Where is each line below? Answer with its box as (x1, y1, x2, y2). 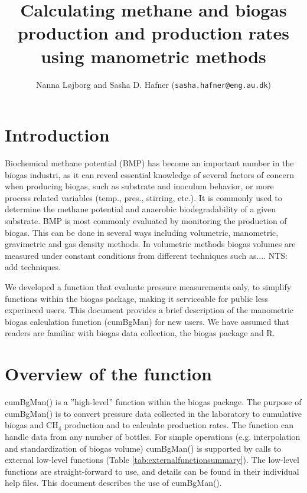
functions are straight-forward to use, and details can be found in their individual (5, 465, 299, 477)
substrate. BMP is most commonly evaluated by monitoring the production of (5, 215, 287, 227)
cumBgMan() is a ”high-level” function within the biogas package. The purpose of (5, 396, 302, 408)
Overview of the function (5, 361, 212, 386)
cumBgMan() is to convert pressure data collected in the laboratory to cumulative (5, 407, 302, 419)
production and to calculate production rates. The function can (64, 419, 294, 431)
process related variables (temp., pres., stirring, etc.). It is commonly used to (5, 191, 282, 203)
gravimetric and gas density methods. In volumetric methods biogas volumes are (5, 238, 296, 250)
